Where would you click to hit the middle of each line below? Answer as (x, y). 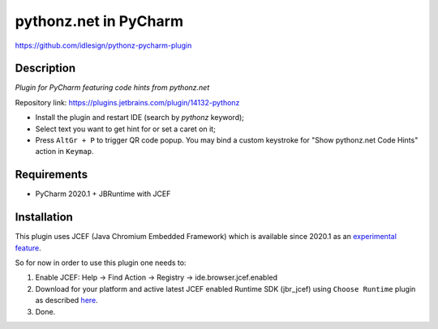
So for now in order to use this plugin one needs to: (101, 263)
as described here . (67, 301)
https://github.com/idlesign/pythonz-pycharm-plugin (103, 45)
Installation (44, 218)
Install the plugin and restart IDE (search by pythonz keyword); (140, 117)
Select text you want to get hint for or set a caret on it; (126, 129)
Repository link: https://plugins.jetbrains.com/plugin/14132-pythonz (127, 102)
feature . (28, 248)
